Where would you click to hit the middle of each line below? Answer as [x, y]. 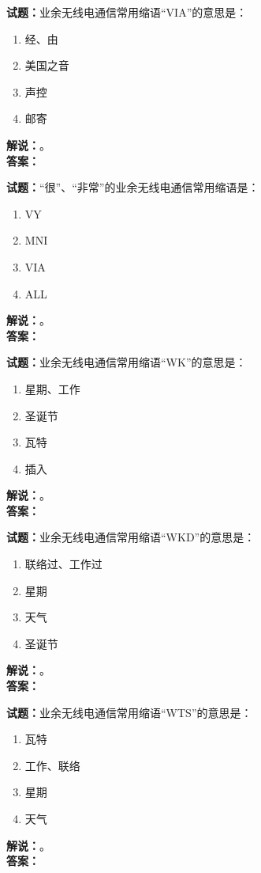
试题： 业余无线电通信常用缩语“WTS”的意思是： [129, 712]
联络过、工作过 [63, 564]
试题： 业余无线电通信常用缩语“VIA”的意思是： [127, 12]
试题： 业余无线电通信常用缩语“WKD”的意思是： [131, 537]
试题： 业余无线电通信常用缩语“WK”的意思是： [127, 362]
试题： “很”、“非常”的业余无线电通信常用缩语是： [133, 187]
